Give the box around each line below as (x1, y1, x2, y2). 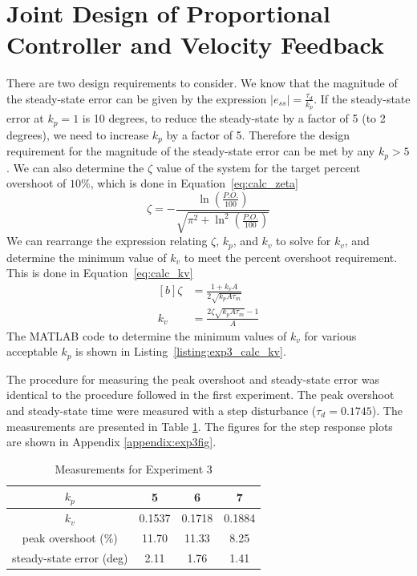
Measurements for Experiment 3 (55, 460, 213, 477)
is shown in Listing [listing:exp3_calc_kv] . (75, 343, 286, 360)
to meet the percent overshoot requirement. (184, 248, 398, 265)
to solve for (276, 232, 331, 249)
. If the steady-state (314, 90, 411, 107)
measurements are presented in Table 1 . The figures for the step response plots (6, 417, 393, 434)
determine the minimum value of (6, 248, 167, 265)
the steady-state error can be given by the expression (6, 90, 267, 107)
